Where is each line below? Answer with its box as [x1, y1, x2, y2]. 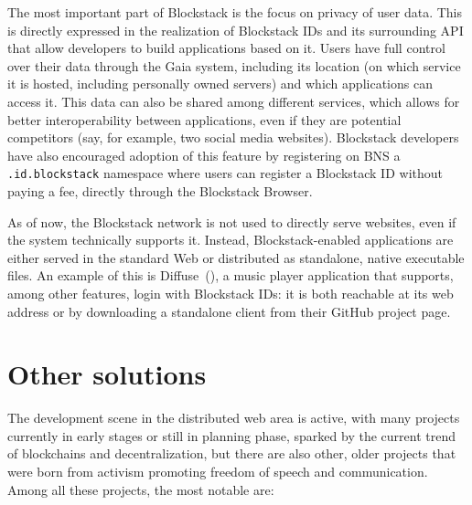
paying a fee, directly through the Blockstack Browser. [7, 182, 313, 200]
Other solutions [7, 355, 207, 393]
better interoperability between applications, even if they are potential [7, 110, 402, 129]
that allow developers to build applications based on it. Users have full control [7, 38, 445, 58]
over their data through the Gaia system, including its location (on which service [7, 56, 461, 75]
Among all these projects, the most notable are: [7, 479, 274, 499]
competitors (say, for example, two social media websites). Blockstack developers [7, 128, 459, 147]
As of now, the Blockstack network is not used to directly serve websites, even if [7, 212, 456, 231]
